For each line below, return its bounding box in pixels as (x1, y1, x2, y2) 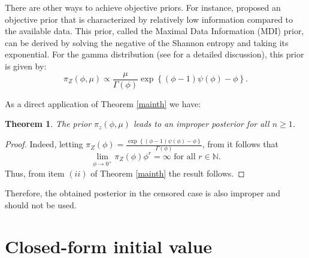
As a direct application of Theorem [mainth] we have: (5, 97, 201, 110)
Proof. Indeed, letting (5, 138, 83, 150)
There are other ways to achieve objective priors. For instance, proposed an (5, 1, 281, 13)
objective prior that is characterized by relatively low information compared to (5, 13, 293, 25)
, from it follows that (202, 138, 278, 150)
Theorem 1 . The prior (5, 117, 92, 130)
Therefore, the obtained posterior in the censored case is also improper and (5, 187, 280, 199)
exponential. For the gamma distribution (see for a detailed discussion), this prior (5, 48, 304, 60)
